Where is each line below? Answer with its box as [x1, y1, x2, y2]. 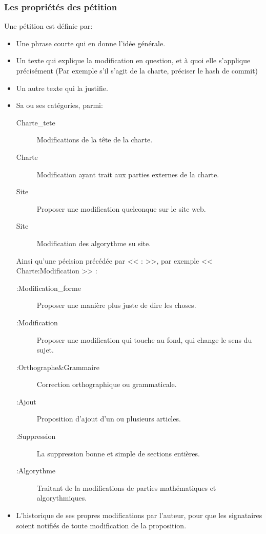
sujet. [36, 344, 54, 355]
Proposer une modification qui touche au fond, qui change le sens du [36, 334, 252, 345]
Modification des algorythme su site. [36, 237, 151, 248]
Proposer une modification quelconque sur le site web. [36, 203, 206, 214]
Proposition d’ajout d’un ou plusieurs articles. [36, 413, 181, 424]
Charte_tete [16, 117, 55, 127]
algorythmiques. [36, 492, 87, 503]
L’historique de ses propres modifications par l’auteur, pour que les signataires [16, 510, 262, 521]
